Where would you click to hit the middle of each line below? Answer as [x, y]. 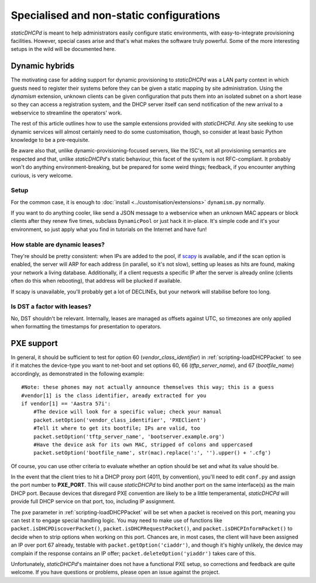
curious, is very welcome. [42, 175]
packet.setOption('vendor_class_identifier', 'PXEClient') [120, 420]
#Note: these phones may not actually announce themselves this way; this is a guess [148, 387]
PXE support [34, 343]
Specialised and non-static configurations [116, 15]
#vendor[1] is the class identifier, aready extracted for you [114, 395]
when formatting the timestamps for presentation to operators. [86, 327]
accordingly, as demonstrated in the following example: [78, 374]
